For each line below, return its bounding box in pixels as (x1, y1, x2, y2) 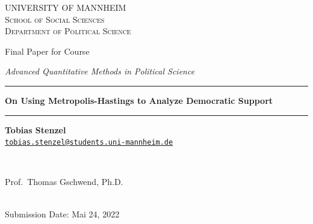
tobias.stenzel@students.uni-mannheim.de (5, 138, 173, 147)
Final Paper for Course (5, 44, 90, 57)
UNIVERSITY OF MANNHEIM (5, 1, 126, 13)
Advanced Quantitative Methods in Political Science (5, 65, 195, 77)
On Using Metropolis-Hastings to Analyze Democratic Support (5, 94, 273, 106)
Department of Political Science (5, 25, 131, 37)
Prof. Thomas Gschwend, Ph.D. (5, 175, 123, 188)
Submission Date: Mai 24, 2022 (5, 207, 120, 220)
